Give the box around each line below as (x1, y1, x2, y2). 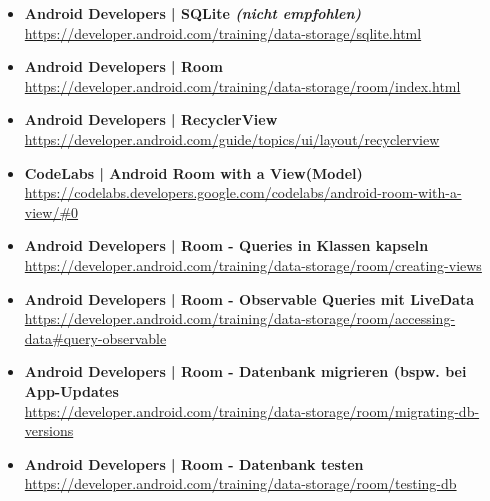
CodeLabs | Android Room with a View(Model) (24, 162, 363, 183)
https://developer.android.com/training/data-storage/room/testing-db (24, 473, 457, 494)
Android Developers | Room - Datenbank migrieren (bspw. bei (24, 361, 467, 382)
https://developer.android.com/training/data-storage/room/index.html (24, 75, 461, 96)
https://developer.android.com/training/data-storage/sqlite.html (24, 22, 422, 43)
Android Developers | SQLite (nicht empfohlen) (24, 3, 362, 23)
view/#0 (24, 201, 79, 222)
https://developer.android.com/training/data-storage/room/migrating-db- (24, 400, 480, 421)
